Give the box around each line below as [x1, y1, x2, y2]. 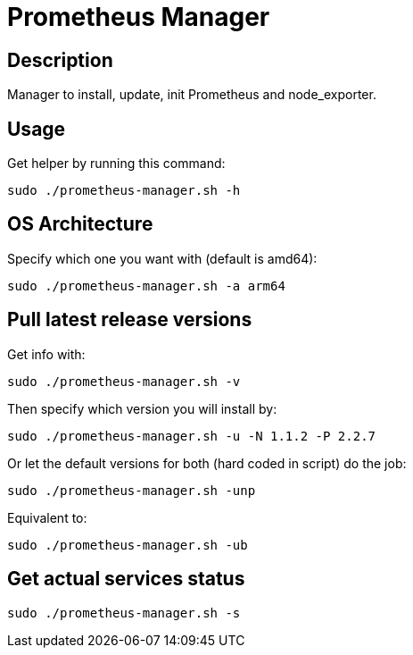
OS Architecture [7, 213, 153, 236]
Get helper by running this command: [7, 155, 226, 172]
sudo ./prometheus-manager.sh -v [7, 374, 241, 389]
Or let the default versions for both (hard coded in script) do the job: [7, 455, 407, 471]
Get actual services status [7, 567, 245, 591]
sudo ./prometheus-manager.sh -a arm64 [7, 278, 285, 293]
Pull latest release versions [7, 308, 252, 332]
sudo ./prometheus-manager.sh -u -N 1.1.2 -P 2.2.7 [7, 428, 376, 443]
